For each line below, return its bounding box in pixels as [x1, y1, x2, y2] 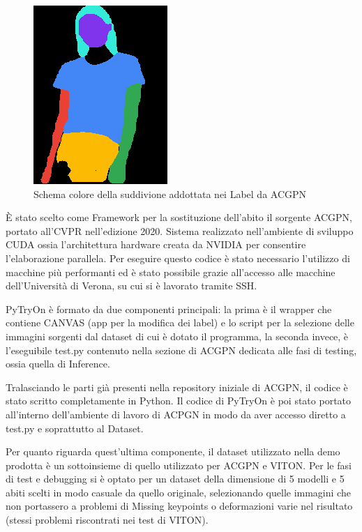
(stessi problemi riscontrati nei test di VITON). [6, 512, 209, 527]
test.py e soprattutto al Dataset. [6, 420, 144, 435]
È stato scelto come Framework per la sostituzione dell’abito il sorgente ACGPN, [6, 210, 353, 225]
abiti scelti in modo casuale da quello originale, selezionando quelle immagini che [6, 485, 351, 499]
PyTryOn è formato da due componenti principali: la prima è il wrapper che [6, 301, 332, 316]
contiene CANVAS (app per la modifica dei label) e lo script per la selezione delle [6, 315, 354, 330]
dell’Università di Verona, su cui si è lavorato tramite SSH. [6, 278, 257, 293]
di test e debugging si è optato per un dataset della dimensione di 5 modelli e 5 [6, 471, 345, 486]
